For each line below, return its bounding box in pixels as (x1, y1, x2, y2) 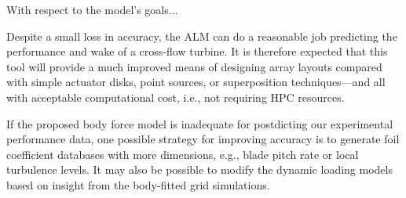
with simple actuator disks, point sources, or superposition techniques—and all (6, 74, 386, 90)
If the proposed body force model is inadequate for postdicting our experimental (6, 115, 393, 131)
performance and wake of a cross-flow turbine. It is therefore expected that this (6, 43, 388, 59)
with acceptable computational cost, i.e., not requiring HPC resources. (6, 88, 345, 105)
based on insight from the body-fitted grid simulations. (6, 176, 270, 193)
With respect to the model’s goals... (6, 2, 178, 17)
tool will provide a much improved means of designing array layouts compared (6, 58, 382, 74)
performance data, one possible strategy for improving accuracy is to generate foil (6, 131, 400, 147)
